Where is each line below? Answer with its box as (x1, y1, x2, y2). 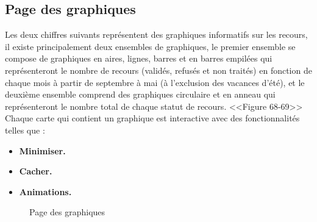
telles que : (5, 123, 45, 136)
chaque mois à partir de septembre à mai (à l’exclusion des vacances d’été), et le (5, 76, 305, 88)
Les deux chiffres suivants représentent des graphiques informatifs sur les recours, (5, 28, 308, 41)
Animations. (19, 185, 72, 198)
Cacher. (19, 165, 52, 177)
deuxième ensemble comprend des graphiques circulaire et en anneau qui (5, 88, 276, 101)
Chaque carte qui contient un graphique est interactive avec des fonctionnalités (5, 112, 300, 124)
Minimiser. (19, 144, 66, 157)
